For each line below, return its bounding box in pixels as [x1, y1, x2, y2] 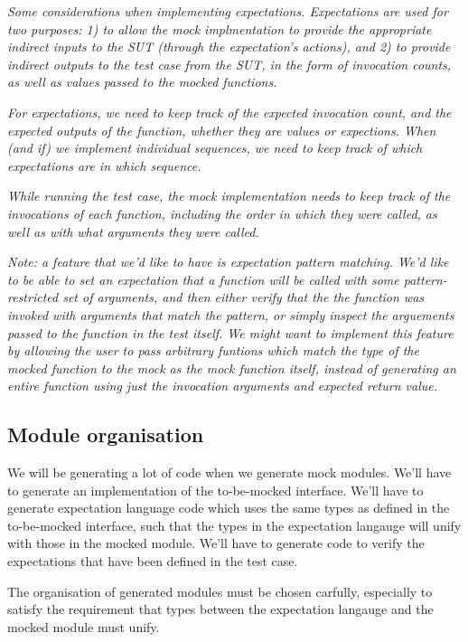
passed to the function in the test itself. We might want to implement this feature [7, 323, 454, 342]
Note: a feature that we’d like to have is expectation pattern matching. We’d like [7, 252, 449, 271]
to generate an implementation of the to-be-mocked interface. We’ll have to [7, 480, 424, 499]
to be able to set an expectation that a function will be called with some [7, 269, 399, 288]
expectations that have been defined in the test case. [7, 552, 298, 571]
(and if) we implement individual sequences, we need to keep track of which [7, 138, 423, 157]
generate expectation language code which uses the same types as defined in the [7, 498, 450, 517]
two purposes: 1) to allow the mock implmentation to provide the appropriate [7, 19, 432, 38]
